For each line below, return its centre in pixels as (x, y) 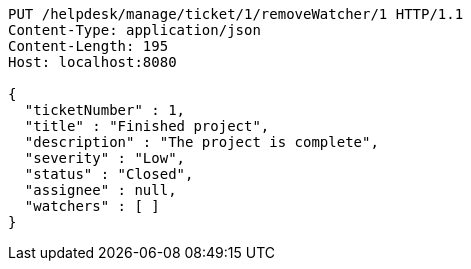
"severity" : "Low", (105, 158)
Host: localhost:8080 (92, 62)
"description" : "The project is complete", (201, 142)
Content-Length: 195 (88, 46)
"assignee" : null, (100, 190)
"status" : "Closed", (109, 174)
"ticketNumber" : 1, (105, 110)
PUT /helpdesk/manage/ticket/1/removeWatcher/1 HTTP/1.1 (236, 14)
